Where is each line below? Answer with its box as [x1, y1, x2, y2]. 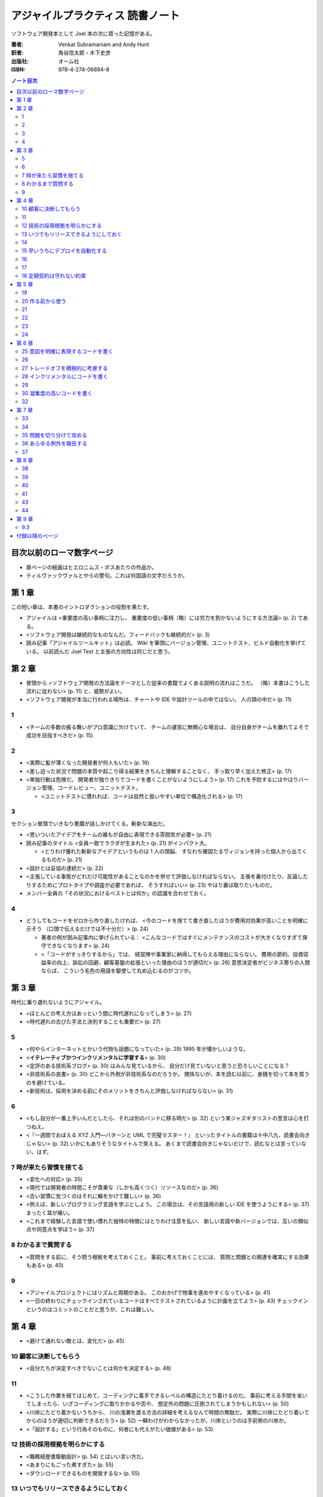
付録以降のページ [16, 532, 59, 539]
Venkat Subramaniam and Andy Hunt [58, 41, 150, 48]
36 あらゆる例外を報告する [22, 440, 88, 447]
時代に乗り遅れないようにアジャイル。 [11, 999, 105, 1006]
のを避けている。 [26, 1078, 68, 1086]
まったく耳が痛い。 [26, 1209, 74, 1216]
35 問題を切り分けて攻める [22, 431, 87, 438]
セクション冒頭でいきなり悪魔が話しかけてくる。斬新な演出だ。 [11, 820, 168, 827]
